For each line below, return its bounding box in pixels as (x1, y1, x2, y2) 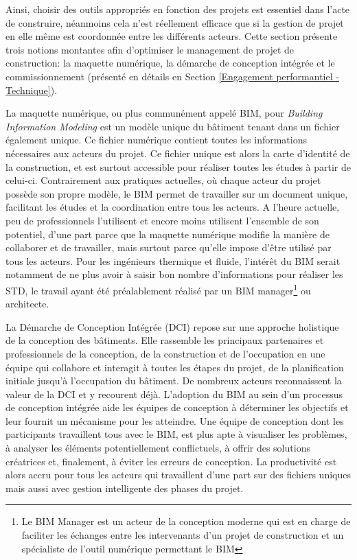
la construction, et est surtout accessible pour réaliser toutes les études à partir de (5, 159, 351, 174)
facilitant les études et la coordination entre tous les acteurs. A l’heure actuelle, (5, 200, 340, 214)
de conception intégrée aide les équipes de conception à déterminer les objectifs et (5, 400, 349, 415)
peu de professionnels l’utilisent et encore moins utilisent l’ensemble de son (5, 213, 319, 227)
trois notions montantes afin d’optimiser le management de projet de (5, 42, 295, 56)
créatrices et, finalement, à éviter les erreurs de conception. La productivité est (5, 454, 337, 468)
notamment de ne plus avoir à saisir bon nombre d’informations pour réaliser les (5, 267, 343, 281)
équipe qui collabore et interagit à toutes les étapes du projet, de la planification (5, 360, 344, 374)
